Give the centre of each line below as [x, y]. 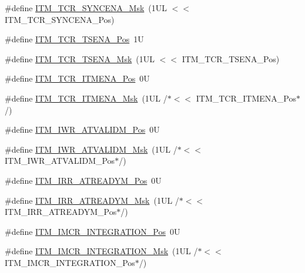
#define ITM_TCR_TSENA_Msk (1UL [80, 58]
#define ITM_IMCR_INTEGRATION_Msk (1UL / [101, 251]
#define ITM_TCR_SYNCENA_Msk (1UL [86, 8]
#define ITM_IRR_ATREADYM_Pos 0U [83, 180]
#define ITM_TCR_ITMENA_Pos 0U [77, 78]
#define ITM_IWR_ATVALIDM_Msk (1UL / [91, 149]
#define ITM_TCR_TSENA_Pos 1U [74, 39]
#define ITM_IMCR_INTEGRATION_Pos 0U [93, 231]
